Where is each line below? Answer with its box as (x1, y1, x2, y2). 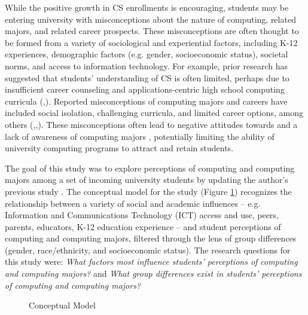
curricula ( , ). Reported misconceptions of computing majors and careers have (5, 94, 288, 107)
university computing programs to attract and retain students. (5, 142, 234, 154)
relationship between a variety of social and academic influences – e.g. (5, 197, 261, 209)
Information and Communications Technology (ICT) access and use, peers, (5, 209, 279, 221)
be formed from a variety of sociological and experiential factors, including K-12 (5, 36, 298, 48)
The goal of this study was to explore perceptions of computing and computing (5, 161, 295, 174)
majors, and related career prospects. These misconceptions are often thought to (5, 25, 299, 37)
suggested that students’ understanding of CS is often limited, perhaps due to (5, 71, 289, 84)
